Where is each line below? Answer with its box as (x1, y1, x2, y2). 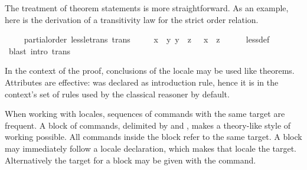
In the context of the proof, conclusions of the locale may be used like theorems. (5, 64, 295, 77)
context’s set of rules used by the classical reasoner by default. (5, 87, 230, 100)
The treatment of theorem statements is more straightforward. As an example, (5, 2, 289, 14)
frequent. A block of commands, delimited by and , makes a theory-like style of (5, 119, 291, 131)
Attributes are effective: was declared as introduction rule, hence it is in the (5, 76, 279, 88)
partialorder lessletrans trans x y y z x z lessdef (24, 33, 270, 45)
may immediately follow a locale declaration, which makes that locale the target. (5, 142, 297, 154)
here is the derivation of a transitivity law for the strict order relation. (5, 13, 259, 25)
